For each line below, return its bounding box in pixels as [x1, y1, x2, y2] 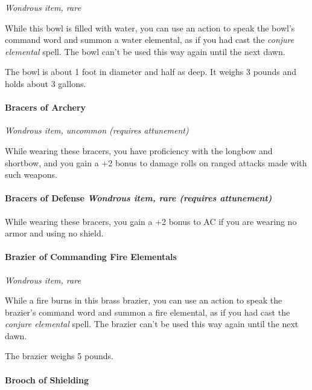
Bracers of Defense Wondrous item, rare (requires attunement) [5, 192, 272, 204]
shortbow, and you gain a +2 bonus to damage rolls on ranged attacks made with [5, 156, 307, 169]
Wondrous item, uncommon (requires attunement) [5, 124, 189, 137]
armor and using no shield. [5, 227, 104, 239]
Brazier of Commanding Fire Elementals [5, 250, 177, 263]
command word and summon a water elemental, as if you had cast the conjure [5, 33, 294, 46]
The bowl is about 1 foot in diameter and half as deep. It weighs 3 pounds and [5, 65, 296, 78]
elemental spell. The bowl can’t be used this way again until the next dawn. [5, 45, 285, 57]
